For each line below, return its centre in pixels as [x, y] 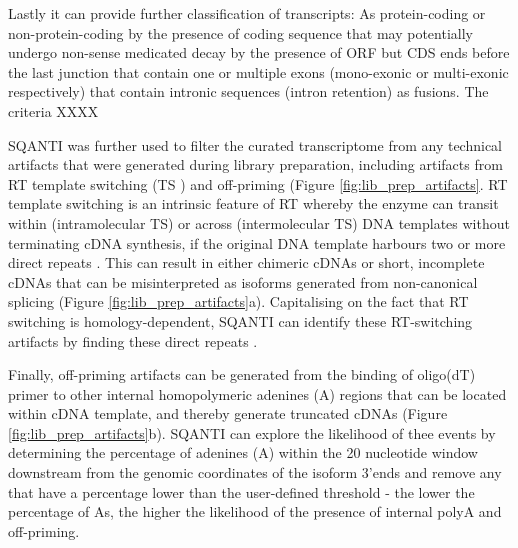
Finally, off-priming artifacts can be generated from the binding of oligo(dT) [242, 374]
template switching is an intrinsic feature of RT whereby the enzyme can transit [253, 203]
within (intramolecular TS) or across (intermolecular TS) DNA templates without [259, 222]
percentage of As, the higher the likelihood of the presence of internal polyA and [255, 511]
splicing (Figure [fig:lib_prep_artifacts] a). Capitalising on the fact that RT [238, 301]
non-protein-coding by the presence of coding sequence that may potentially [240, 32]
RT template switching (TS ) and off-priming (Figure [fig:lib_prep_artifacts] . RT [258, 183]
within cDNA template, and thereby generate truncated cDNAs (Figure [228, 413]
